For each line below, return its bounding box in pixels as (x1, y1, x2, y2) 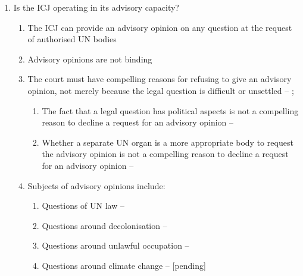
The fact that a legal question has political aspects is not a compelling (42, 104, 299, 117)
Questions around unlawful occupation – (42, 239, 189, 252)
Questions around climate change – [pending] (42, 259, 206, 271)
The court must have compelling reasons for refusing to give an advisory (27, 73, 292, 85)
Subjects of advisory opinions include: (27, 179, 165, 192)
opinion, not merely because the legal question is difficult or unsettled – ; (27, 84, 294, 96)
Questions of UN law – (42, 199, 124, 212)
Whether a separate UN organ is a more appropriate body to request (42, 136, 293, 148)
